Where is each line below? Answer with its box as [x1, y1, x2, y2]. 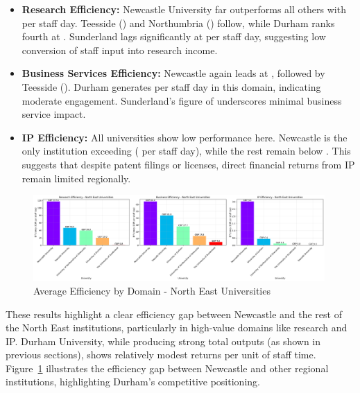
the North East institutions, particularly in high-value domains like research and [6, 320, 348, 335]
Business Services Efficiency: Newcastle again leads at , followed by [22, 66, 325, 80]
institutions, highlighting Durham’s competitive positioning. [6, 374, 260, 389]
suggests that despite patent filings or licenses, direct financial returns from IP [22, 157, 355, 171]
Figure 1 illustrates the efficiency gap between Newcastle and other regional [6, 360, 329, 375]
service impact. [22, 107, 86, 121]
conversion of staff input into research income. [22, 42, 218, 57]
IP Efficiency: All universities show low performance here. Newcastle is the [22, 130, 348, 144]
